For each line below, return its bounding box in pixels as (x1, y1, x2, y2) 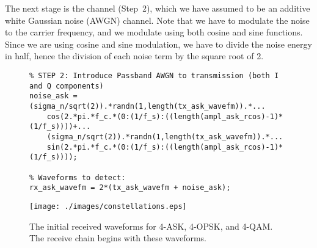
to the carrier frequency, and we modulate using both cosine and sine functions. (5, 26, 303, 38)
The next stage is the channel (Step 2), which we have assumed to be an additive (5, 2, 310, 14)
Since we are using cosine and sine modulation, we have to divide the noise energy (5, 37, 312, 50)
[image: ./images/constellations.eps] (29, 202, 187, 211)
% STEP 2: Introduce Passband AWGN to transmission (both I (29, 71, 279, 80)
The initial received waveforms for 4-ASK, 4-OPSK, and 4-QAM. (29, 219, 273, 232)
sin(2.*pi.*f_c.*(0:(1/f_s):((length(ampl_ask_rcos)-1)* (46, 142, 283, 151)
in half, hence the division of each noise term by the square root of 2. (5, 49, 264, 62)
